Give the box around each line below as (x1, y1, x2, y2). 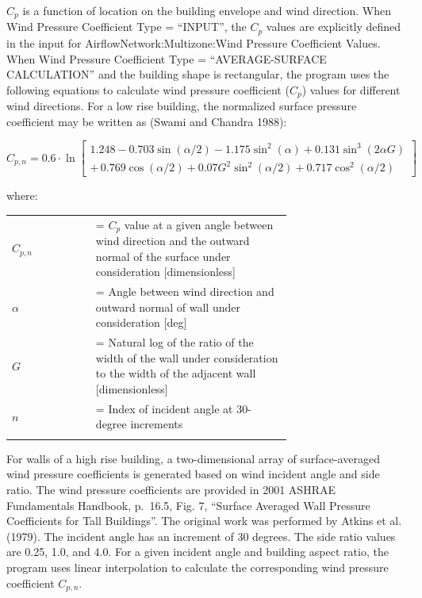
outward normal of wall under (95, 298, 240, 315)
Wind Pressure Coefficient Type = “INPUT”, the (6, 18, 247, 35)
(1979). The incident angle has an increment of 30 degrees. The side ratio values (6, 527, 396, 544)
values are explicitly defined (266, 18, 401, 35)
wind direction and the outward (95, 232, 250, 249)
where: (6, 187, 38, 204)
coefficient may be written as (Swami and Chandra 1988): (6, 113, 287, 129)
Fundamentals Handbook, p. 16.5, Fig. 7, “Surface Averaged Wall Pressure (6, 496, 370, 513)
